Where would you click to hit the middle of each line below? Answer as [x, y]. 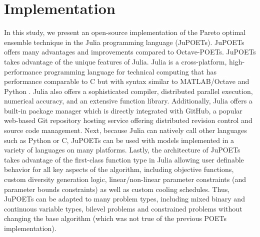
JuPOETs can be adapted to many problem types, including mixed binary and [124, 199]
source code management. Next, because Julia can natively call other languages [125, 130]
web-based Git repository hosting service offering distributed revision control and [128, 120]
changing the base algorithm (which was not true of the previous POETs [115, 218]
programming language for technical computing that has [130, 71]
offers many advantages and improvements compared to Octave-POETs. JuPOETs [130, 52]
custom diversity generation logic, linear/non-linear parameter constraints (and [125, 179]
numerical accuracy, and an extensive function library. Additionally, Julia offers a [128, 101]
